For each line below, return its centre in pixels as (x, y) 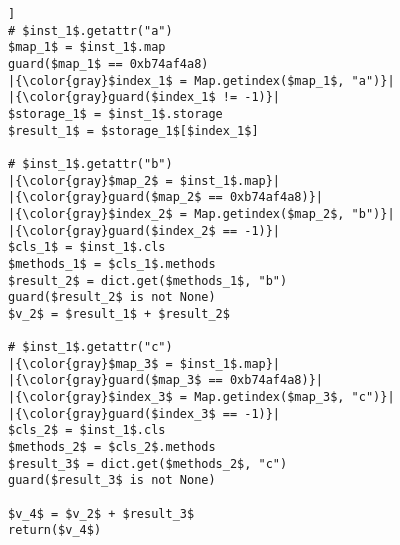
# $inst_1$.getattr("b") (90, 163)
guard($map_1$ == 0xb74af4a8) (108, 63)
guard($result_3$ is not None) (112, 480)
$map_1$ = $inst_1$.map (87, 47)
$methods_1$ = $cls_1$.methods (112, 263)
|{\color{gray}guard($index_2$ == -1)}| (144, 230)
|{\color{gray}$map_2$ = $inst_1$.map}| (144, 180)
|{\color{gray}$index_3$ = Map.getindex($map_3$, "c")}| (201, 397)
